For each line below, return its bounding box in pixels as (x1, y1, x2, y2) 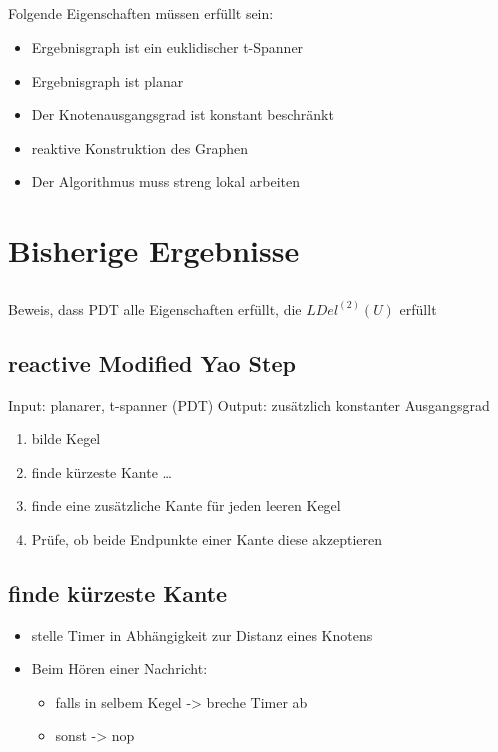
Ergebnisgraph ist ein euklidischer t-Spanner (31, 36, 304, 57)
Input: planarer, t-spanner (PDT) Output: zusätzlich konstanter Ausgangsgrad (8, 394, 490, 415)
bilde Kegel (31, 428, 101, 449)
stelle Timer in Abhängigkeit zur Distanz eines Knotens (31, 624, 373, 645)
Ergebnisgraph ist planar (31, 70, 184, 91)
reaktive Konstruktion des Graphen (31, 137, 249, 158)
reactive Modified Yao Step (8, 347, 296, 378)
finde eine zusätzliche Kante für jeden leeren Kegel (31, 495, 341, 516)
